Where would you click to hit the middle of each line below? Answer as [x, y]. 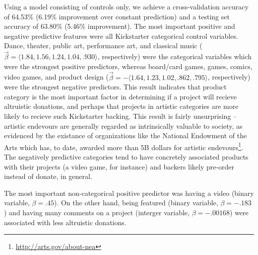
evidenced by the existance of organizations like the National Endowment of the [126, 135]
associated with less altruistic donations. [65, 222]
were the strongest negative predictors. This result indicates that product [115, 87]
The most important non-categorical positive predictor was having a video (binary [129, 193]
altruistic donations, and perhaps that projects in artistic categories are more [121, 106]
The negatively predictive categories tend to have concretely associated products [126, 157]
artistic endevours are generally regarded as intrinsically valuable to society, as [123, 126]
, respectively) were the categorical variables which [175, 56]
